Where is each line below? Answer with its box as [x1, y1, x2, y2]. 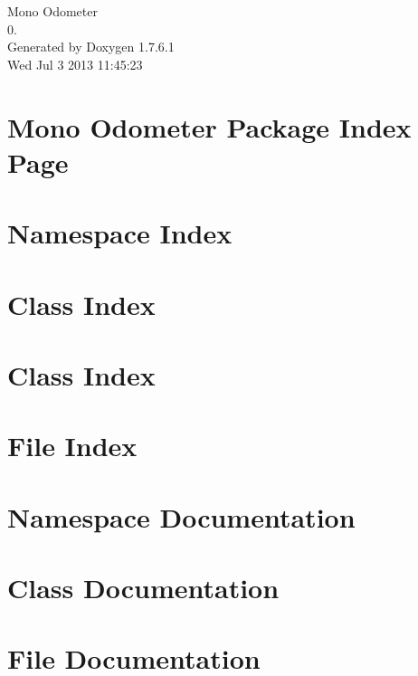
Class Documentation [7, 569, 280, 605]
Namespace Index [7, 214, 233, 252]
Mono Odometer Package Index [7, 108, 412, 145]
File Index [7, 427, 138, 464]
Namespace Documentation [7, 498, 356, 535]
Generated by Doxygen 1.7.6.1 [7, 37, 175, 56]
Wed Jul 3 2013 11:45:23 [7, 54, 143, 73]
